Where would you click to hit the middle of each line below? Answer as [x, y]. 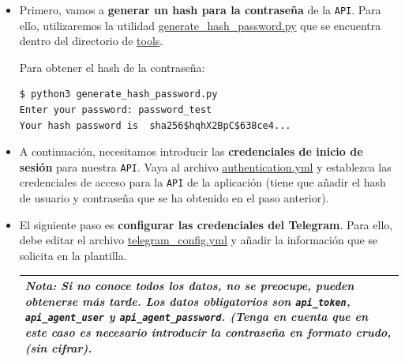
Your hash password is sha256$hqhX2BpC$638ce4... [155, 125]
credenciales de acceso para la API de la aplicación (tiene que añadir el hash [202, 182]
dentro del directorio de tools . [91, 41]
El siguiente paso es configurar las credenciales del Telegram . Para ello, [206, 224]
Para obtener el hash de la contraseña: [112, 67]
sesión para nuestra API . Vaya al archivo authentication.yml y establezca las [205, 166]
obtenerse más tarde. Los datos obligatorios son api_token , [187, 301]
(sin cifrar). [58, 347]
